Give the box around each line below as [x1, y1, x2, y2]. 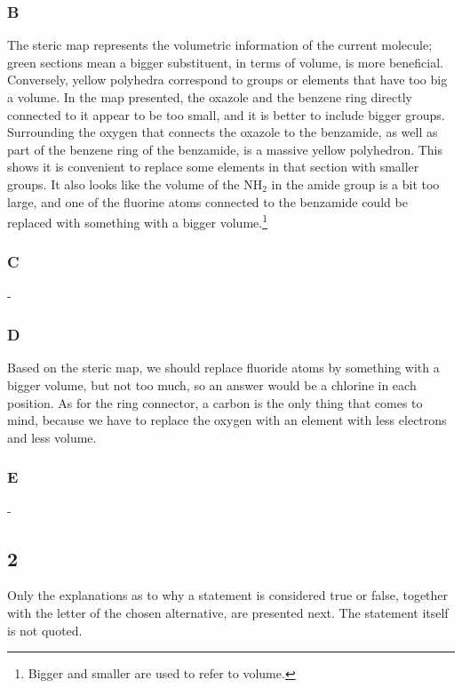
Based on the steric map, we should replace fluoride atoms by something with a [7, 358, 440, 377]
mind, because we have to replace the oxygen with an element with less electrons [7, 411, 447, 429]
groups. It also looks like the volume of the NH [7, 174, 263, 193]
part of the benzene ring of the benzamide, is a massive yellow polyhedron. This [7, 140, 443, 158]
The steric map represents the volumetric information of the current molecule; [7, 36, 433, 54]
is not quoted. [7, 620, 83, 639]
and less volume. [7, 428, 97, 446]
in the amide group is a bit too [271, 174, 440, 193]
